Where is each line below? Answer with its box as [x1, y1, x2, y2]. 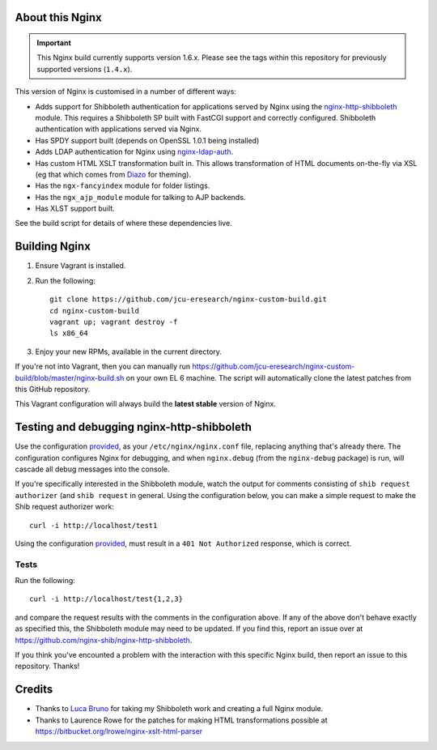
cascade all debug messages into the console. [15, 464, 170, 474]
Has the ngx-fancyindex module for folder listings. [35, 181, 210, 190]
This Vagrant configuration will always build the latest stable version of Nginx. [15, 399, 277, 409]
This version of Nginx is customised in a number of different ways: [15, 87, 236, 96]
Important [36, 38, 72, 48]
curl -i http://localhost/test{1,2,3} [29, 594, 184, 603]
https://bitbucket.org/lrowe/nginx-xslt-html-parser [35, 727, 203, 736]
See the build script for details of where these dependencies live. [15, 219, 232, 228]
